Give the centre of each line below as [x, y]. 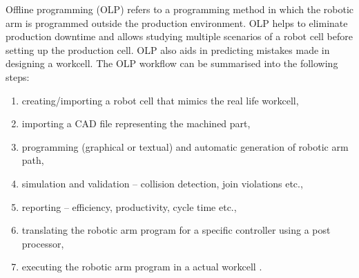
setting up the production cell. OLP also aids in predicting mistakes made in [168, 49]
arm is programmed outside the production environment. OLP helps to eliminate [177, 22]
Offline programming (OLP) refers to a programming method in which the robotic [179, 9]
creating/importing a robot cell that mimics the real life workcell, [160, 100]
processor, [43, 243]
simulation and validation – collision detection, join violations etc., [162, 183]
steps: [18, 76]
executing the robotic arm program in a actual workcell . [142, 267]
